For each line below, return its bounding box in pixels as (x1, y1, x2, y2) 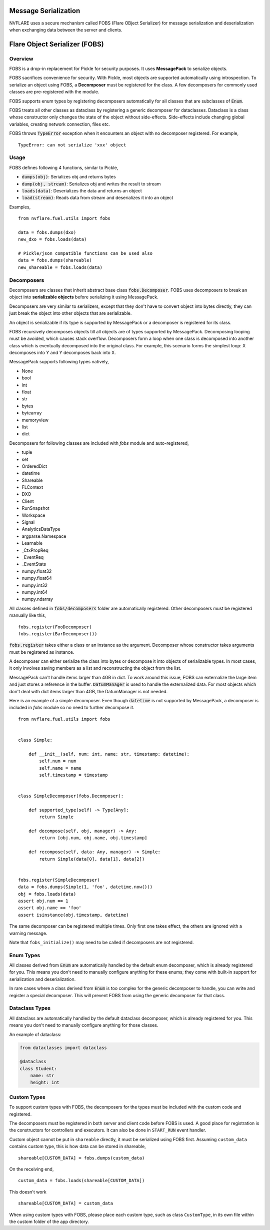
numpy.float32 (21, 568, 52, 574)
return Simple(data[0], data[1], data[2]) (39, 856, 145, 862)
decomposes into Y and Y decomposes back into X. (9, 350, 116, 356)
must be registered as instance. (9, 649, 74, 655)
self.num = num (39, 758, 76, 764)
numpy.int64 (21, 589, 48, 595)
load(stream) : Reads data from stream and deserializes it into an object (21, 195, 173, 201)
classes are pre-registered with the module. (9, 89, 99, 95)
